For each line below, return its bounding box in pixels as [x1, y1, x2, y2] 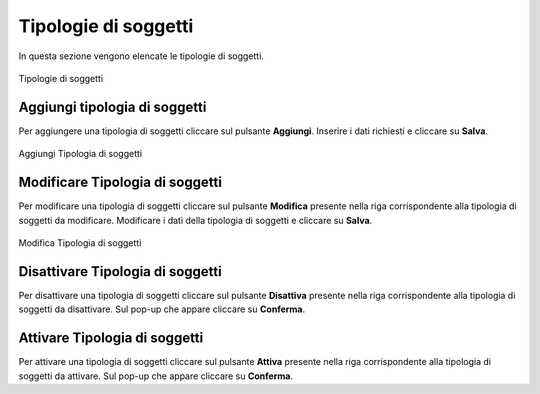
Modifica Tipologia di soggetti [18, 236, 142, 249]
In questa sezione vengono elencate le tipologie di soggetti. [18, 50, 265, 62]
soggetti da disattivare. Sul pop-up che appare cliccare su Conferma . [18, 303, 305, 315]
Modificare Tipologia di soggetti [18, 174, 222, 191]
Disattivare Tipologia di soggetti [18, 263, 222, 280]
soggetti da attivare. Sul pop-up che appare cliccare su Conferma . [18, 370, 294, 382]
